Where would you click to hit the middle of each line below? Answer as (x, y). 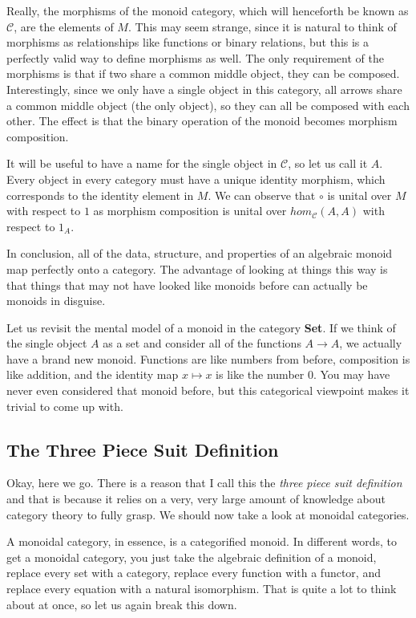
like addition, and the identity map (93, 374)
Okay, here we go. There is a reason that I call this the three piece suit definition (204, 483)
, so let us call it (328, 163)
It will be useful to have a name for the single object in (142, 163)
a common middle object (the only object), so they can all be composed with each (208, 105)
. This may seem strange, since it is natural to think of (262, 26)
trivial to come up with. (65, 406)
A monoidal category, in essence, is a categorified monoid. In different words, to (202, 541)
